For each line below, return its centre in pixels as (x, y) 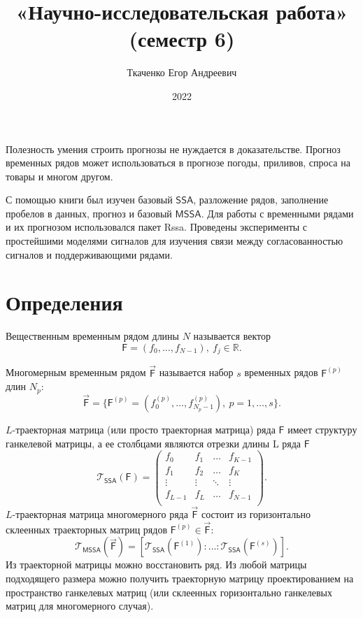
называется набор (196, 372)
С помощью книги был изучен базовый (89, 200)
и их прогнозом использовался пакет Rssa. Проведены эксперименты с (157, 227)
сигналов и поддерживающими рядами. (89, 254)
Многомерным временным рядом (76, 372)
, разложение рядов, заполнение (261, 200)
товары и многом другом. (59, 176)
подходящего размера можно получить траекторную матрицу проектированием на (180, 578)
